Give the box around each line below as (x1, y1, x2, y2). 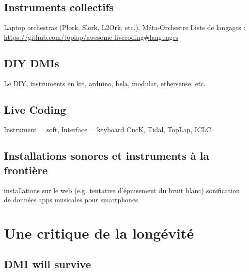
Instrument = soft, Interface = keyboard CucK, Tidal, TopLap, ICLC (4, 124, 211, 135)
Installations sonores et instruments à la (4, 148, 209, 163)
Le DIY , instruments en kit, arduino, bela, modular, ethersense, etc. (4, 78, 206, 88)
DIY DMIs (4, 55, 60, 70)
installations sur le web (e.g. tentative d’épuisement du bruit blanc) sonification (4, 185, 240, 195)
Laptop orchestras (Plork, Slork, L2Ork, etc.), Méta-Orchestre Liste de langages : (4, 22, 246, 32)
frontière (4, 162, 48, 177)
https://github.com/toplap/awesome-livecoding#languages (4, 31, 178, 42)
